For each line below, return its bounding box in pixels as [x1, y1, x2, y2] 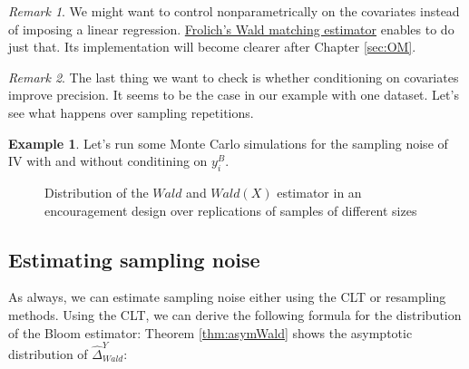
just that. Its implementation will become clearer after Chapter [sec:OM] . [8, 37, 416, 56]
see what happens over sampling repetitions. [8, 102, 254, 121]
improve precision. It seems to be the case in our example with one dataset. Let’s [8, 85, 459, 104]
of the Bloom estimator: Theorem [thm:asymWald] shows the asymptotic [8, 323, 413, 342]
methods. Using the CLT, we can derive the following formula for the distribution [8, 305, 462, 324]
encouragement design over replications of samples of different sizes [44, 200, 417, 219]
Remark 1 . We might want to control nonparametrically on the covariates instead [8, 2, 460, 20]
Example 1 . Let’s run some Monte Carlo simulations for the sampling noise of [8, 133, 448, 152]
